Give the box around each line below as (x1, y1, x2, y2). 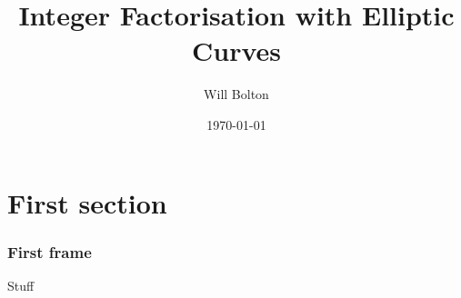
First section (7, 184, 167, 221)
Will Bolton (204, 84, 269, 104)
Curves (191, 32, 281, 69)
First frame (7, 240, 92, 263)
